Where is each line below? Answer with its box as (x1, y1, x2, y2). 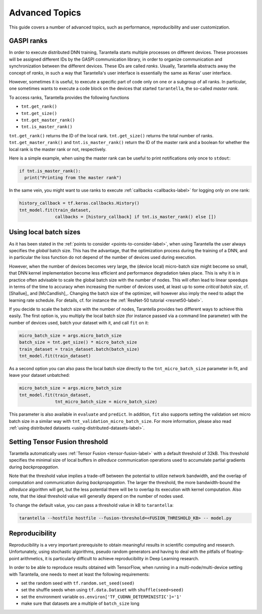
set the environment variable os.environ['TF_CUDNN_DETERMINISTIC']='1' (21, 594, 182, 599)
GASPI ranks (9, 37, 48, 45)
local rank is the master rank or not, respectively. (9, 146, 107, 152)
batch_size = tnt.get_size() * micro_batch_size (19, 339, 137, 345)
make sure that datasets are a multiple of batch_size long (21, 600, 140, 606)
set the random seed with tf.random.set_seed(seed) (21, 580, 135, 586)
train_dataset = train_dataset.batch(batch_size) (19, 346, 140, 352)
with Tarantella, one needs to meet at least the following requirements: (9, 571, 150, 577)
